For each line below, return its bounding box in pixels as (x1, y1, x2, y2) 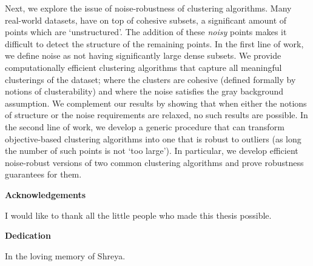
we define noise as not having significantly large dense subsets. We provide (5, 49, 281, 62)
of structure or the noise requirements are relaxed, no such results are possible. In (5, 108, 308, 121)
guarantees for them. (5, 168, 82, 181)
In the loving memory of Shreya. (5, 249, 126, 262)
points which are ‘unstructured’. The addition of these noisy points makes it (5, 25, 287, 38)
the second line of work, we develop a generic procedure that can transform (5, 120, 284, 133)
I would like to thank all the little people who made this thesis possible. (5, 208, 272, 221)
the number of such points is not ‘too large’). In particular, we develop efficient (5, 144, 298, 157)
